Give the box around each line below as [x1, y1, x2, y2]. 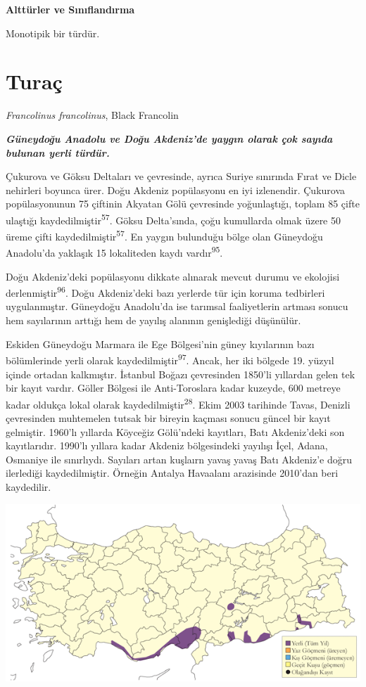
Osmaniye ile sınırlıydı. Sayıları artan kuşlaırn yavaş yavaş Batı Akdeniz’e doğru [6, 451, 352, 466]
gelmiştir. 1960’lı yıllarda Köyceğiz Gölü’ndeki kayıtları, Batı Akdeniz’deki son [6, 424, 345, 439]
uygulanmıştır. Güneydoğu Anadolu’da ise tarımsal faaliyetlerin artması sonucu [6, 299, 348, 314]
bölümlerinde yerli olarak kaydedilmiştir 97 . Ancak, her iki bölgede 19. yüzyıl [6, 351, 334, 367]
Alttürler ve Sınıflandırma [6, 2, 135, 16]
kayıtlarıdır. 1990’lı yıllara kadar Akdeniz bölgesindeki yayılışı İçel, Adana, [6, 438, 328, 453]
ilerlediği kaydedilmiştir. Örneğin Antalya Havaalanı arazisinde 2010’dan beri [6, 466, 339, 480]
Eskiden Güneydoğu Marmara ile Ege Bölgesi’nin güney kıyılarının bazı [6, 336, 315, 351]
